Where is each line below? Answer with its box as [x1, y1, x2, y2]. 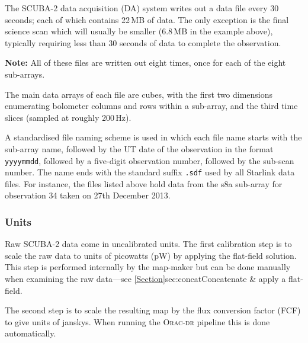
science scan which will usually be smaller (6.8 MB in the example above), [5, 25, 273, 37]
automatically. [5, 327, 56, 339]
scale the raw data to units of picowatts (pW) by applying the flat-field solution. [5, 249, 297, 261]
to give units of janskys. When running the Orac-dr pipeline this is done [5, 315, 270, 328]
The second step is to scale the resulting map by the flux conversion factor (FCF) [5, 304, 301, 316]
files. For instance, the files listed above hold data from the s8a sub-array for [5, 177, 283, 190]
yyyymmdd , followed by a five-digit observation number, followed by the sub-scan [5, 154, 294, 166]
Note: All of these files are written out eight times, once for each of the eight [5, 56, 286, 69]
